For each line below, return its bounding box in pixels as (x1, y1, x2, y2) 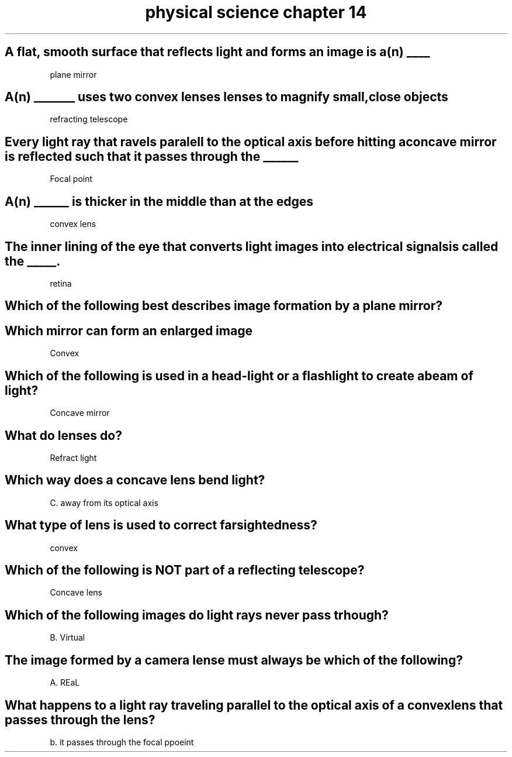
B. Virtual (50, 632, 85, 643)
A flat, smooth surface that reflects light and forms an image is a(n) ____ (5, 44, 430, 60)
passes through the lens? (5, 712, 155, 727)
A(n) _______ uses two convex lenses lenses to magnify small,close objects (5, 90, 448, 105)
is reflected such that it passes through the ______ (5, 149, 299, 164)
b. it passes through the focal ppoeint (50, 737, 194, 747)
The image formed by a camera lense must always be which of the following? (5, 652, 463, 667)
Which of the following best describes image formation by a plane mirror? (5, 298, 442, 314)
